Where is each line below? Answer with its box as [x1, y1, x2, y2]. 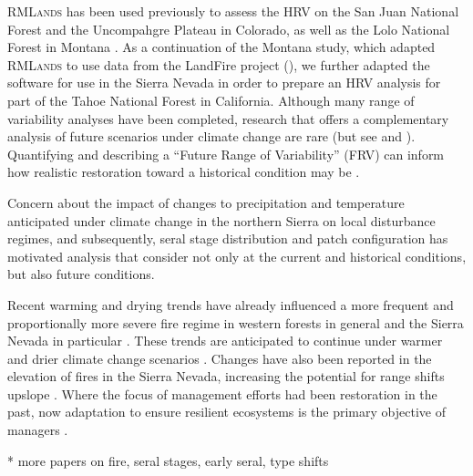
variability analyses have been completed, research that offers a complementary [7, 109, 449, 128]
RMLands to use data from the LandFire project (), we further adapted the [7, 55, 430, 74]
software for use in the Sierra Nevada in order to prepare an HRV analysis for [7, 73, 441, 92]
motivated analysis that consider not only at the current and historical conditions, [7, 246, 467, 265]
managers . [7, 420, 68, 440]
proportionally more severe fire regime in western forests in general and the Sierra [7, 313, 464, 332]
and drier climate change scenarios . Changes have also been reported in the [7, 348, 432, 367]
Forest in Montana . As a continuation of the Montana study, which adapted [7, 37, 436, 57]
